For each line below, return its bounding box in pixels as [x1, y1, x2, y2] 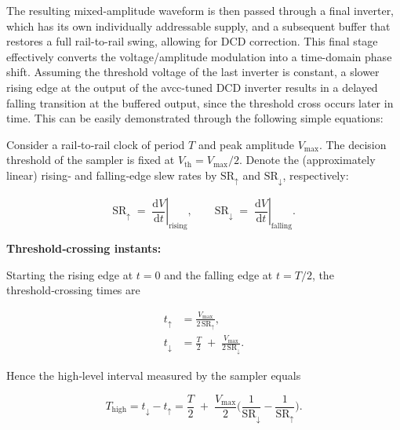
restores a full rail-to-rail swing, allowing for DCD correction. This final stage [6, 33, 378, 49]
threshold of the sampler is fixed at [6, 151, 175, 168]
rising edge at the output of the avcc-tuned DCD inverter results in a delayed [6, 78, 378, 95]
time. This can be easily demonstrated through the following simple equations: [6, 110, 384, 126]
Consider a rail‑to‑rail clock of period [6, 136, 185, 152]
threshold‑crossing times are [6, 282, 140, 298]
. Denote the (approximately [238, 151, 376, 168]
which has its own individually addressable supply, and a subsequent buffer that [6, 17, 391, 34]
